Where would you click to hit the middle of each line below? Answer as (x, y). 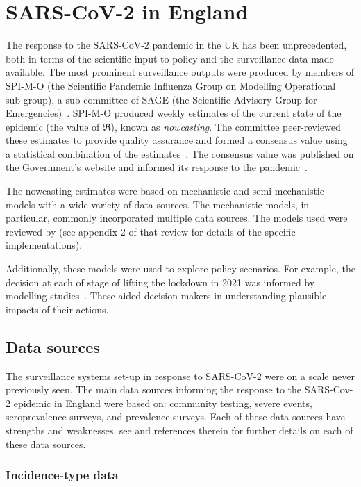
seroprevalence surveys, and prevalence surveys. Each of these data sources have (176, 416)
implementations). (44, 245)
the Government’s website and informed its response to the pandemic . (157, 167)
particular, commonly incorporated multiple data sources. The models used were (177, 218)
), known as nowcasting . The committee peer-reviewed (226, 126)
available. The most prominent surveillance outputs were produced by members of (180, 72)
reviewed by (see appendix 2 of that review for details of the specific (151, 231)
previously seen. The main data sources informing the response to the (154, 389)
